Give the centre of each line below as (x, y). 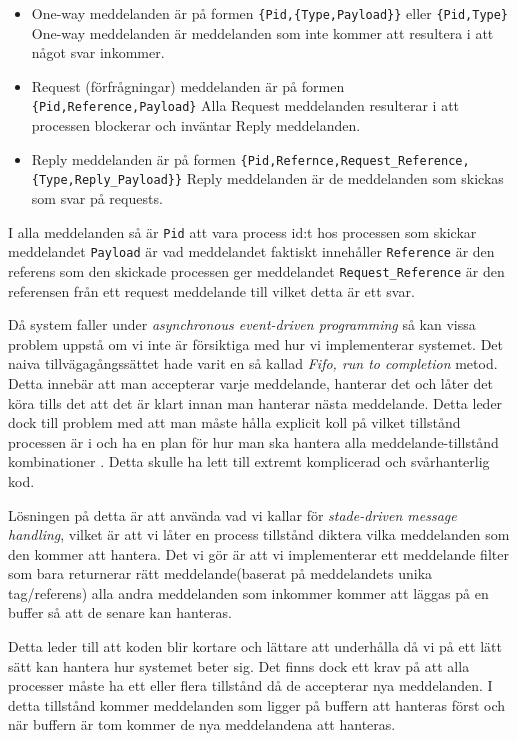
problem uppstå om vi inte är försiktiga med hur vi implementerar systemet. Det (255, 343)
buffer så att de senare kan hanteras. (120, 612)
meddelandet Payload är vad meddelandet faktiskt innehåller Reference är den (251, 251)
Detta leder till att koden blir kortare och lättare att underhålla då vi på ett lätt (255, 646)
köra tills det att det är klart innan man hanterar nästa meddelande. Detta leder (255, 402)
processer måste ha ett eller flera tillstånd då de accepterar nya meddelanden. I (250, 685)
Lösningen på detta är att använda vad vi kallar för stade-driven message (232, 514)
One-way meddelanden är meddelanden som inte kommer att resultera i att (262, 32)
